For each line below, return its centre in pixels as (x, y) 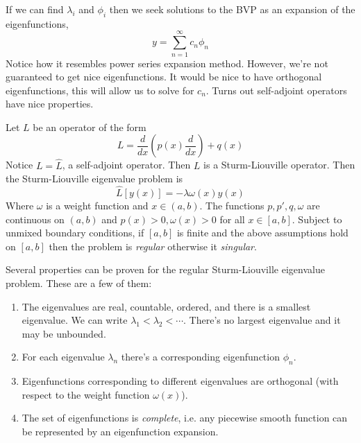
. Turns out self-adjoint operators (276, 90)
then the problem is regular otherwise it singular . (153, 246)
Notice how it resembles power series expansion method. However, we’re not (167, 63)
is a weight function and (97, 206)
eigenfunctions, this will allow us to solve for (100, 90)
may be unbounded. (64, 333)
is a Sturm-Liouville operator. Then (279, 165)
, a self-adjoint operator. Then (126, 165)
